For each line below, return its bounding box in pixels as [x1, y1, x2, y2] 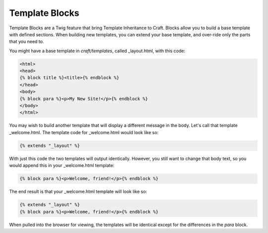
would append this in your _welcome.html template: [9, 162, 115, 168]
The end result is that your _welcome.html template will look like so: [9, 189, 147, 195]
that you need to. [9, 39, 44, 45]
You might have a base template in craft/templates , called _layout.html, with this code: [9, 48, 186, 54]
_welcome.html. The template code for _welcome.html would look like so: [9, 129, 159, 135]
